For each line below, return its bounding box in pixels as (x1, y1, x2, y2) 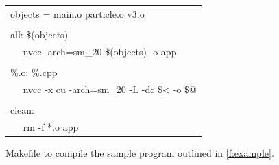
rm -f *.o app (23, 119, 79, 134)
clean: (10, 102, 34, 116)
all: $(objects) (10, 27, 69, 41)
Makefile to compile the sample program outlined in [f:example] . (5, 145, 274, 160)
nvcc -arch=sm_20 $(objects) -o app (23, 44, 177, 58)
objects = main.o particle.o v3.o (10, 6, 145, 21)
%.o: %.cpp (10, 64, 58, 79)
